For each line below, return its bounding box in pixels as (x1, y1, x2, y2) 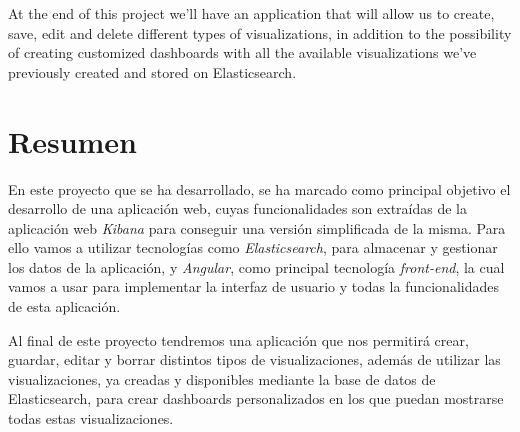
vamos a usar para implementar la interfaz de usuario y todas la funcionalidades (8, 276, 499, 297)
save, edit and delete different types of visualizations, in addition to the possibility (8, 22, 512, 43)
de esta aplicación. (8, 296, 121, 317)
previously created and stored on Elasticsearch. (8, 61, 297, 82)
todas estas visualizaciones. (8, 408, 174, 429)
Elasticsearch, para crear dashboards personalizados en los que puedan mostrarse (8, 388, 504, 409)
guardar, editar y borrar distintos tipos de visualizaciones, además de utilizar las (8, 349, 501, 370)
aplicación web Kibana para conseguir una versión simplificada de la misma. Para (8, 217, 506, 238)
